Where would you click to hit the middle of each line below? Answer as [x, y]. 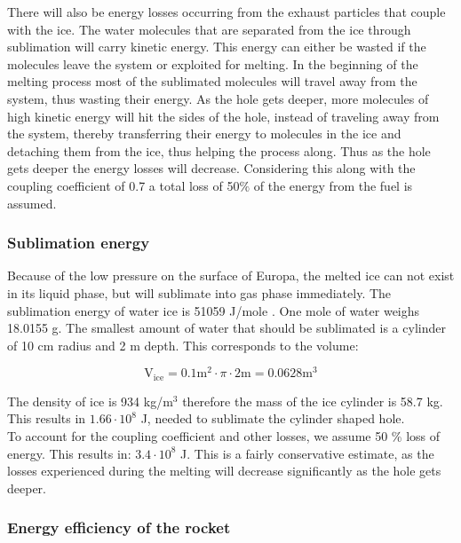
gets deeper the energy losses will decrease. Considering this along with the [211, 168]
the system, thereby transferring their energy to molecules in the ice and [204, 134]
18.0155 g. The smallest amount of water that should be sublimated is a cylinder [227, 328]
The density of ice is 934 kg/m [90, 401]
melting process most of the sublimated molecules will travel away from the [212, 81]
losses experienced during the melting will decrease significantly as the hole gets [224, 471]
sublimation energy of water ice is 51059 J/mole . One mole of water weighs [214, 310]
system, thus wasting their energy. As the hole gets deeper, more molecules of [218, 98]
